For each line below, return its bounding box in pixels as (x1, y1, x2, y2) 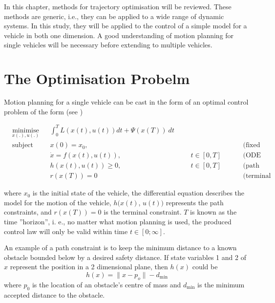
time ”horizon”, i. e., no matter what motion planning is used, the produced (4, 216, 232, 226)
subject (12, 142, 34, 149)
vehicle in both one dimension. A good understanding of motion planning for (4, 30, 234, 40)
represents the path (166, 197, 224, 207)
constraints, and (4, 207, 52, 217)
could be (192, 261, 218, 272)
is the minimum (197, 279, 245, 289)
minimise (12, 127, 39, 134)
